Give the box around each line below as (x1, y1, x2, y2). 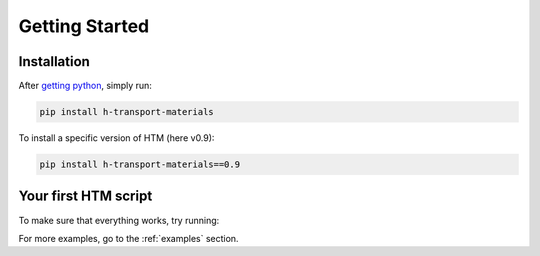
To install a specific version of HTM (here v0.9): (18, 132, 215, 144)
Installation (18, 53, 90, 70)
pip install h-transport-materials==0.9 (39, 159, 240, 170)
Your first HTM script (18, 188, 153, 205)
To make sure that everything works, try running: (18, 214, 220, 226)
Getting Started (18, 15, 150, 37)
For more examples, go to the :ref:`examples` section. (18, 232, 239, 244)
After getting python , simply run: (18, 80, 152, 92)
